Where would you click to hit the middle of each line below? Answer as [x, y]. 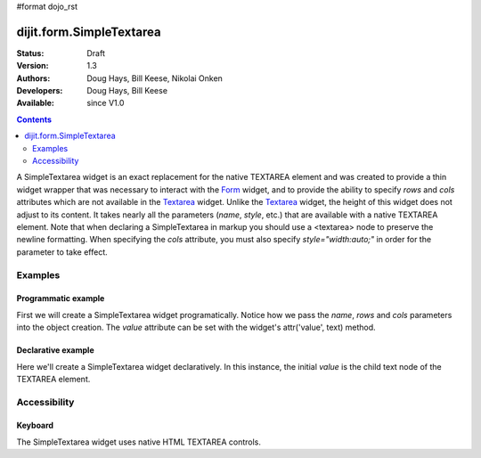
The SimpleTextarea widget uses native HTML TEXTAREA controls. [139, 442]
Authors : [33, 78]
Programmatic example [61, 299]
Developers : [40, 91]
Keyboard [35, 425]
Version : [33, 66]
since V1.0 [106, 103]
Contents [34, 119]
